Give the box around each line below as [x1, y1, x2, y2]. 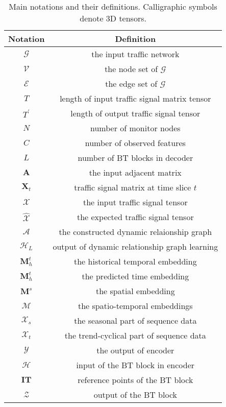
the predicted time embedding [82, 270, 189, 282]
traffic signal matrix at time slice [74, 181, 191, 193]
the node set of [105, 63, 158, 75]
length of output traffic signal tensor [70, 107, 200, 119]
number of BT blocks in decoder [78, 152, 193, 163]
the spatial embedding [95, 285, 175, 297]
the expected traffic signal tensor [77, 211, 194, 223]
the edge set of [105, 78, 158, 89]
